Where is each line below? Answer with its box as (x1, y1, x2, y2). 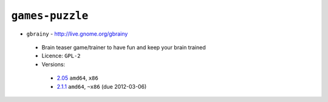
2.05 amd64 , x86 (56, 74, 98, 81)
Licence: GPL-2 (41, 52, 81, 60)
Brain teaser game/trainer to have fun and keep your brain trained (41, 43, 206, 51)
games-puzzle (11, 9, 89, 22)
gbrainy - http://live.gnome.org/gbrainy (26, 30, 128, 37)
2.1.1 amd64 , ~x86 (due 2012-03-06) (56, 83, 147, 90)
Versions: (41, 60, 66, 68)
